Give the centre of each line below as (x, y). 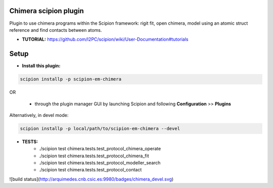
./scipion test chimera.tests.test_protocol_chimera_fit (94, 156)
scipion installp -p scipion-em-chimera (71, 79)
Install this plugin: (41, 66)
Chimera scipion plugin (47, 11)
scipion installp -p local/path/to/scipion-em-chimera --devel (100, 128)
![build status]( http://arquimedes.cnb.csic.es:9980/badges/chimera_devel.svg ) (92, 179)
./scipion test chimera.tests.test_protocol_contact (90, 170)
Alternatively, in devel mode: (39, 115)
